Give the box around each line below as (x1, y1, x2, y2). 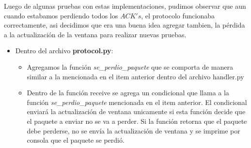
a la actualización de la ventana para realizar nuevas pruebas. (4, 29, 187, 39)
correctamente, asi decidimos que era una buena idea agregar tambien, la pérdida (4, 20, 245, 30)
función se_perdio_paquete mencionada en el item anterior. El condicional (27, 97, 247, 107)
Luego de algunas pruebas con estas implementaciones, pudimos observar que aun (4, 1, 246, 11)
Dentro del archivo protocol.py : (15, 45, 113, 56)
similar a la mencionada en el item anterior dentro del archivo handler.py (27, 71, 244, 81)
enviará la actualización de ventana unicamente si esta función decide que (27, 106, 246, 117)
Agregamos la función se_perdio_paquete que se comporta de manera (27, 61, 233, 72)
